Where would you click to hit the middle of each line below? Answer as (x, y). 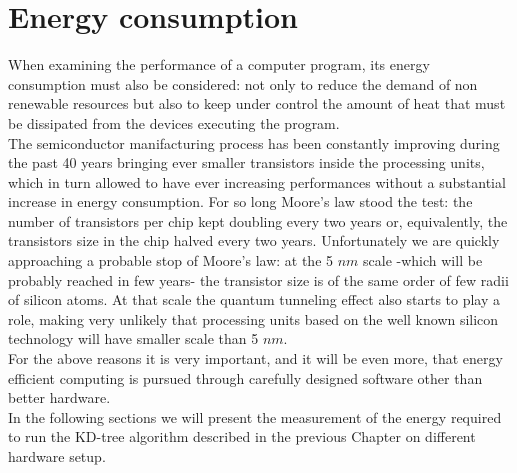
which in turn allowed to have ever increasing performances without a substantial (257, 181)
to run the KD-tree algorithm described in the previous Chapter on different (242, 436)
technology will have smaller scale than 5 (133, 338)
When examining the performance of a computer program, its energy (219, 64)
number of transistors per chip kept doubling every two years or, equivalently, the (258, 220)
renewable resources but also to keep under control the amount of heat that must (257, 103)
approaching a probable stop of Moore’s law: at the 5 (171, 260)
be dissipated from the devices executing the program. (174, 122)
